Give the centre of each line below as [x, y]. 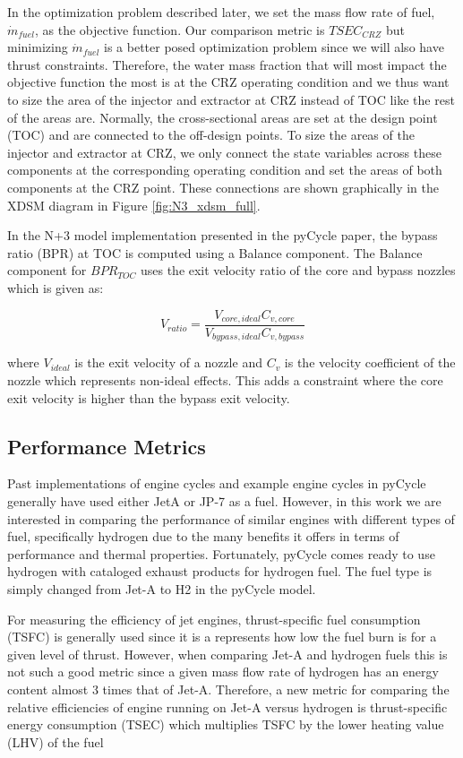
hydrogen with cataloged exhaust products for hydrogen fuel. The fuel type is [220, 571]
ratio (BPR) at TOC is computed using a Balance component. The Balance [215, 252]
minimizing [38, 47]
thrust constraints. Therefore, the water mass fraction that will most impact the [227, 64]
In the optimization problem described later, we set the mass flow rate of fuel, [221, 12]
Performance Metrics [107, 446]
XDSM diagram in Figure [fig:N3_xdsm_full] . [134, 205]
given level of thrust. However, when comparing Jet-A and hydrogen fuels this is [227, 654]
